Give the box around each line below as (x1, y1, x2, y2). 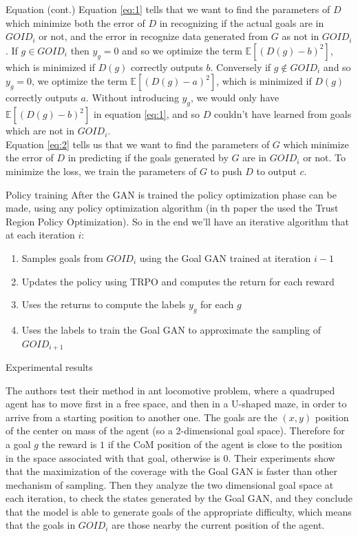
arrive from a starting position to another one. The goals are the (6, 409, 277, 424)
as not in (282, 29, 319, 43)
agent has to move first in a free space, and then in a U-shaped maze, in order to (6, 396, 347, 411)
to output (256, 163, 297, 178)
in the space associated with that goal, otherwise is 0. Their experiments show (6, 450, 335, 465)
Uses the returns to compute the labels (21, 297, 186, 312)
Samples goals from (21, 250, 103, 265)
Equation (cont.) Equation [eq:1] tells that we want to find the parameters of (6, 2, 330, 16)
